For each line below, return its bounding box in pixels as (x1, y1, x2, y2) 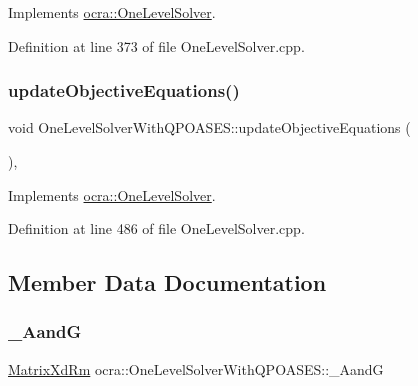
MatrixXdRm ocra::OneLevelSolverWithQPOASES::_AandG (8, 358, 384, 379)
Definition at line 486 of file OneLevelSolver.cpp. (8, 218, 305, 239)
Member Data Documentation (8, 267, 327, 298)
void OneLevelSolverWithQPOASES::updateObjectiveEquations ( (8, 117, 411, 138)
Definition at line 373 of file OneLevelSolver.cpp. (8, 35, 305, 56)
